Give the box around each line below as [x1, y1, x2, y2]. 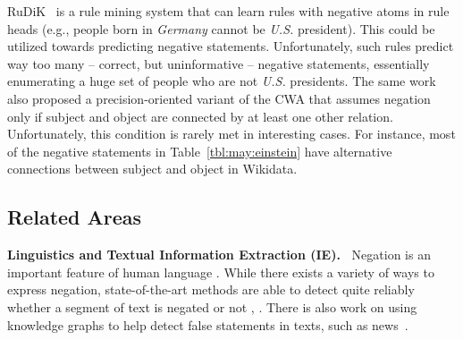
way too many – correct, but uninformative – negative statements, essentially [7, 54, 430, 72]
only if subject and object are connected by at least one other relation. [7, 106, 393, 125]
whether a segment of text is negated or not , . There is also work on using [7, 297, 417, 316]
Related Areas [7, 203, 142, 231]
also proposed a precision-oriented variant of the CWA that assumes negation [7, 89, 431, 107]
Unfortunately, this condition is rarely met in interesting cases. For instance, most [7, 124, 456, 143]
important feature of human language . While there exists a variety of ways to [7, 262, 434, 281]
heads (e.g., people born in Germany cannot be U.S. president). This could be [7, 19, 435, 38]
